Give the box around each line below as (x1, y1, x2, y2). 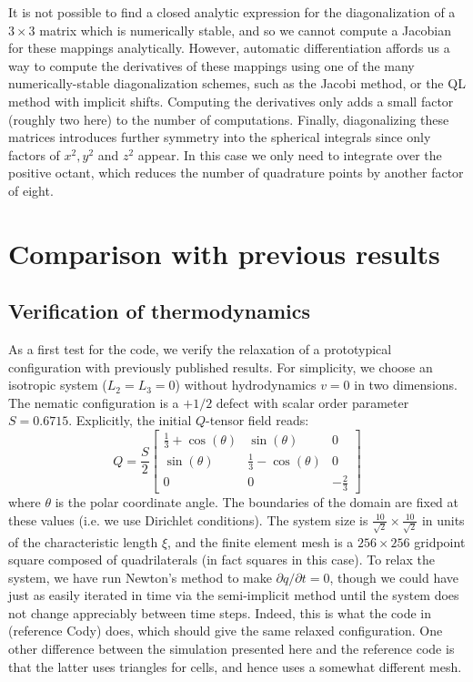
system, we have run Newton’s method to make (8, 567, 272, 586)
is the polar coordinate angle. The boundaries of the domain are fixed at (55, 493, 459, 512)
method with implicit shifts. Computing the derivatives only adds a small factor (8, 91, 454, 110)
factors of (8, 145, 60, 164)
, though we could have (329, 567, 459, 586)
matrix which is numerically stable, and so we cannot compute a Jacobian (39, 20, 451, 39)
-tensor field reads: (206, 411, 309, 430)
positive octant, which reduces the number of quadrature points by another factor (8, 163, 464, 182)
